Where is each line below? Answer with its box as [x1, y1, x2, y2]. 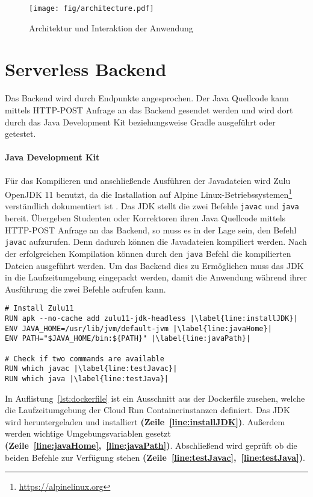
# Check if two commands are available [5, 354, 164, 363]
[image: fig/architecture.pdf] [29, 4, 154, 13]
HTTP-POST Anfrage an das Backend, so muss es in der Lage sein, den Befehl [5, 223, 297, 236]
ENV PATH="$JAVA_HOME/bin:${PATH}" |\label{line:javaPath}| [5, 334, 251, 343]
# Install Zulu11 [5, 304, 74, 313]
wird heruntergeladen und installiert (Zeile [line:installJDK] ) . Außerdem [5, 415, 285, 428]
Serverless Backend [5, 57, 167, 81]
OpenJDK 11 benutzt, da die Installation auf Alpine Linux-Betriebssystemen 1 [5, 186, 293, 200]
